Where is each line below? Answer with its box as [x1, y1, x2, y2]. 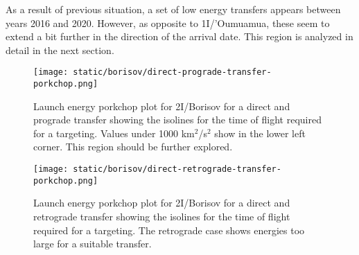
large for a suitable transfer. [33, 236, 152, 251]
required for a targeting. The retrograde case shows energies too [33, 222, 305, 237]
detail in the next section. [6, 42, 114, 57]
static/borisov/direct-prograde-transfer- [73, 67, 272, 78]
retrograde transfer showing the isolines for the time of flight [33, 209, 290, 223]
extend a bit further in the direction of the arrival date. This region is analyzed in [6, 29, 353, 44]
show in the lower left [214, 125, 306, 140]
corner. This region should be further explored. [33, 139, 233, 154]
